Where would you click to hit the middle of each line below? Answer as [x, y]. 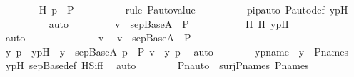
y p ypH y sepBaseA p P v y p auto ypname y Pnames [177, 51]
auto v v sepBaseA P [98, 37]
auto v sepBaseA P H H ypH [169, 23]
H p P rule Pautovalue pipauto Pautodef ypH [193, 9]
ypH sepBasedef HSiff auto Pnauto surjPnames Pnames [157, 65]
